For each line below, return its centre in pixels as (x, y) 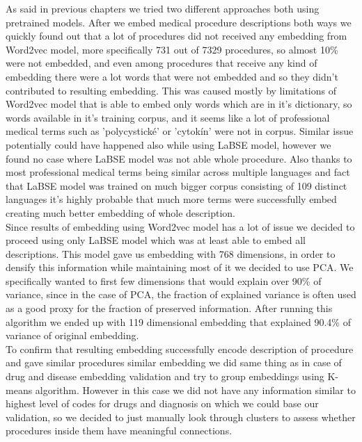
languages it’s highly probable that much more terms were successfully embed (171, 199)
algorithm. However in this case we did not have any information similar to (195, 390)
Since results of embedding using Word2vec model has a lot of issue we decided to (180, 226)
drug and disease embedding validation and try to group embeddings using (165, 376)
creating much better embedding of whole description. (120, 212)
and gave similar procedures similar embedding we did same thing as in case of (174, 362)
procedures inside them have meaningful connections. (119, 431)
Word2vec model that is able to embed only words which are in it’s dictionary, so (179, 104)
